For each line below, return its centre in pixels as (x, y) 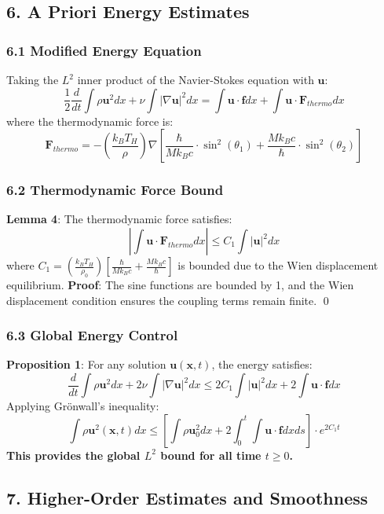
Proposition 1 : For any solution (86, 364)
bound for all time (211, 455)
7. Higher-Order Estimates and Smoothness (187, 497)
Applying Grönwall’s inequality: (83, 406)
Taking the (33, 79)
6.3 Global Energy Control (92, 335)
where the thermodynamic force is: (90, 121)
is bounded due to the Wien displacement (278, 265)
